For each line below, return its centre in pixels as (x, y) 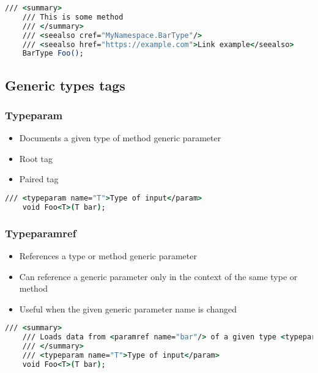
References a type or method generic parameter (108, 256)
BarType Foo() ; (53, 54)
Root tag (36, 158)
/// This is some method (73, 17)
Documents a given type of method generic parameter (120, 138)
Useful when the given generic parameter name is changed (128, 308)
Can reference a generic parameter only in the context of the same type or (158, 276)
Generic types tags (65, 85)
